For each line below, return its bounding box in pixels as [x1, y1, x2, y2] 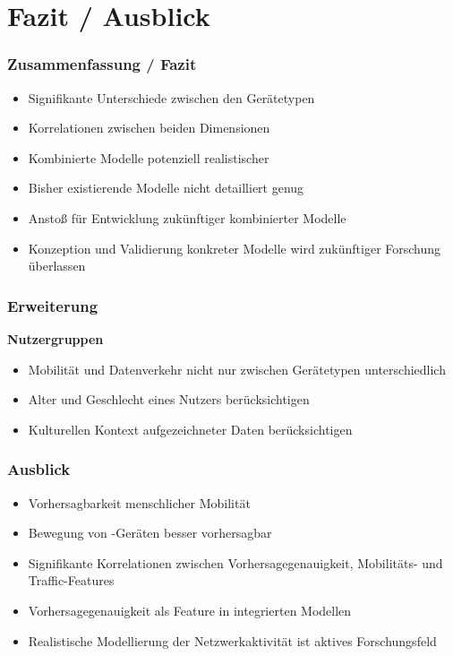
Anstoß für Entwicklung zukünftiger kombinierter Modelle [28, 208, 346, 227]
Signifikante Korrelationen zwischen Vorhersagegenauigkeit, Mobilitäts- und [28, 553, 443, 572]
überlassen [28, 256, 86, 275]
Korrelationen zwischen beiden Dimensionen [28, 118, 270, 137]
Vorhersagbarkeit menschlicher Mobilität [28, 493, 251, 512]
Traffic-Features [28, 571, 115, 590]
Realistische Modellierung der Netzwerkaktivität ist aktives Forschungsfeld [28, 631, 437, 650]
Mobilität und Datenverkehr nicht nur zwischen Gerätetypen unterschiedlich [28, 359, 446, 378]
